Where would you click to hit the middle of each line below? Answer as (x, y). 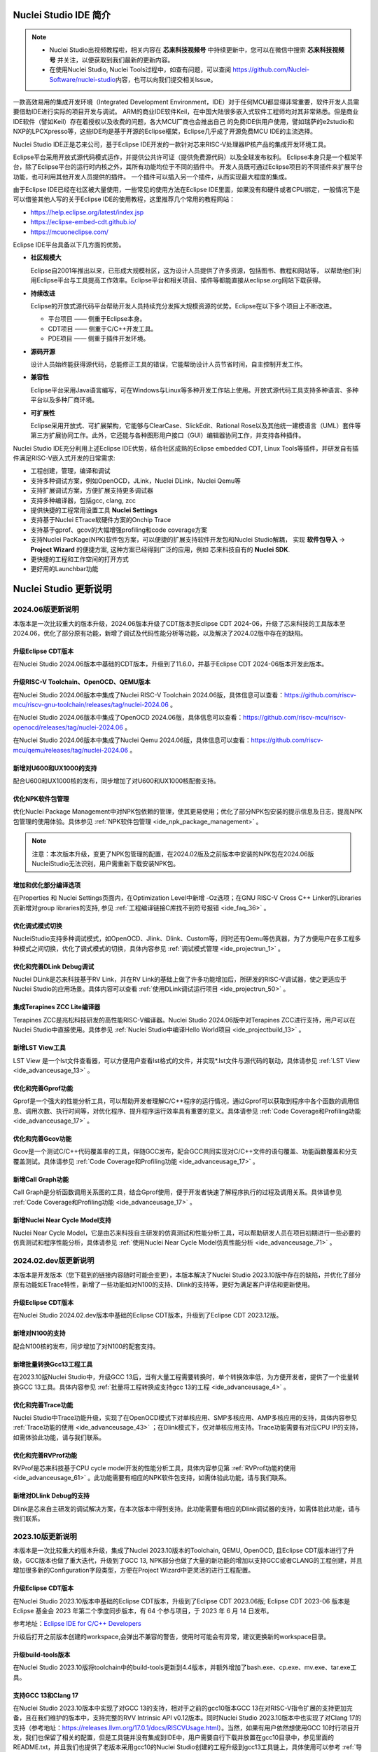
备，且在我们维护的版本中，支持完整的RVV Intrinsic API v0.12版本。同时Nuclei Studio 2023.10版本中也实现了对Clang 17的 (187, 1718)
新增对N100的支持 (39, 1333)
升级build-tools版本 (42, 1655)
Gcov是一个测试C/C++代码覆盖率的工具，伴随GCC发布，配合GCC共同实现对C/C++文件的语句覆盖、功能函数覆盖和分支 (185, 1151)
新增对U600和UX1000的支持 (55, 768)
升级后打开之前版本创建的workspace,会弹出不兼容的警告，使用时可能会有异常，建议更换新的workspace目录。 (171, 1636)
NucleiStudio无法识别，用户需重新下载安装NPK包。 (106, 863)
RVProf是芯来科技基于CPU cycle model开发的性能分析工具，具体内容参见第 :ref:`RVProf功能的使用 (155, 1468)
